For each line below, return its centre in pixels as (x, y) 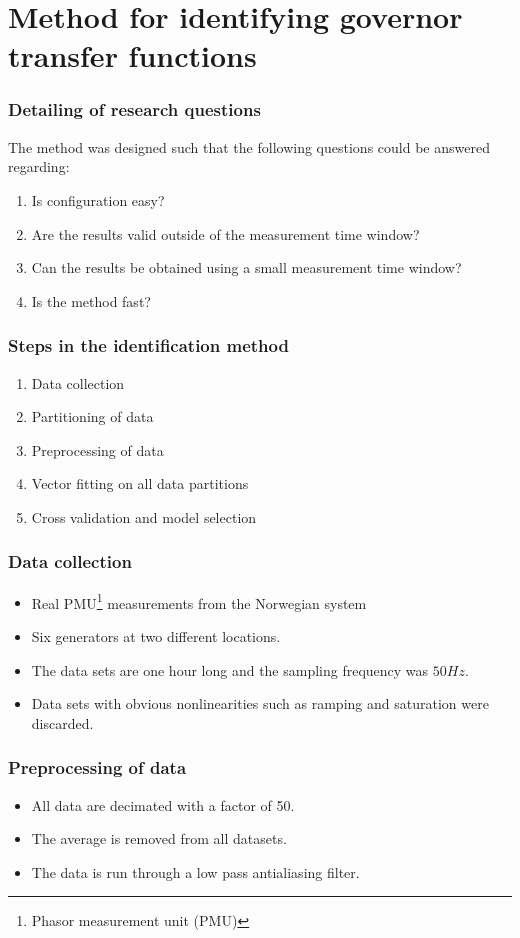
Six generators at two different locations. (156, 636)
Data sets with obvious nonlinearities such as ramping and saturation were (260, 703)
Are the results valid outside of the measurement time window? (225, 233)
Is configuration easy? (98, 199)
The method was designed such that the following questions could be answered (249, 146)
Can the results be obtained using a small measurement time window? (246, 267)
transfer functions (132, 55)
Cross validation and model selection (144, 516)
